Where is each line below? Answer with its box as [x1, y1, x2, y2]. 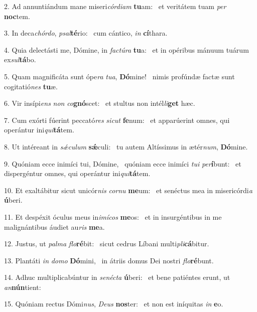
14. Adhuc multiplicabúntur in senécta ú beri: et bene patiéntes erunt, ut [4, 272, 230, 282]
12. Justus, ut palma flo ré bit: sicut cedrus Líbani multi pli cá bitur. [4, 238, 209, 249]
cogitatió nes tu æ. [4, 81, 58, 91]
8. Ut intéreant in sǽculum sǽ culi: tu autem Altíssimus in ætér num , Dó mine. [4, 141, 248, 151]
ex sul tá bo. [4, 54, 36, 65]
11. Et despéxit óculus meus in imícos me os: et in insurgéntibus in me [4, 211, 222, 222]
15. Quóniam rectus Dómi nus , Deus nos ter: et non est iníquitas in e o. [4, 298, 223, 309]
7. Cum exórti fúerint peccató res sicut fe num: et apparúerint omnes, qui [4, 114, 230, 125]
